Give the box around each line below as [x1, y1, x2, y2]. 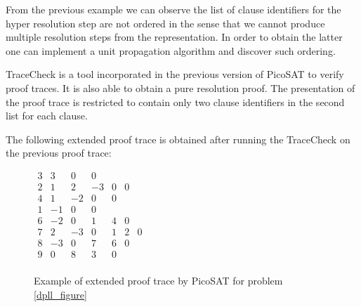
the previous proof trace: [6, 145, 112, 160]
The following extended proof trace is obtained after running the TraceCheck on [6, 131, 350, 146]
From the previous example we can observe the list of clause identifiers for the [6, 2, 341, 16]
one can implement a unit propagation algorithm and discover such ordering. [6, 43, 336, 58]
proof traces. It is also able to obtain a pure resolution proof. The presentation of [6, 80, 355, 95]
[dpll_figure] [34, 287, 87, 301]
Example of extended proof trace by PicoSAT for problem [34, 273, 283, 288]
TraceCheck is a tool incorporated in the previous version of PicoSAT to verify [6, 67, 344, 81]
